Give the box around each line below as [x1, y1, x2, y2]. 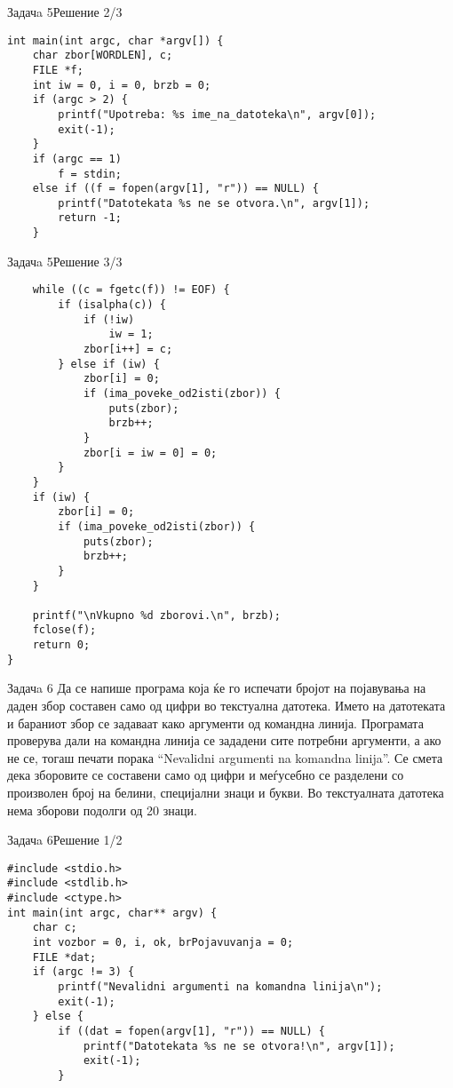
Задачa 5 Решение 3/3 [7, 251, 123, 270]
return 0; [32, 639, 91, 652]
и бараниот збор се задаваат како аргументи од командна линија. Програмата [7, 713, 424, 732]
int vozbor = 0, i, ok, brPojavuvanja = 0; [32, 936, 294, 949]
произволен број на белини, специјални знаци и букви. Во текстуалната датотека [7, 783, 444, 801]
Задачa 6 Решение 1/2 [7, 830, 123, 849]
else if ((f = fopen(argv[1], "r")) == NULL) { [32, 182, 319, 195]
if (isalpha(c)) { [58, 298, 166, 312]
